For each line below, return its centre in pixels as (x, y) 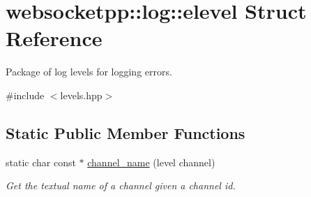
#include (25, 95)
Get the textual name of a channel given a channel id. (121, 185)
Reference (54, 38)
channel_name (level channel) (151, 162)
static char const (41, 162)
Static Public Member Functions (126, 132)
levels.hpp (81, 95)
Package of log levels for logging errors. (89, 72)
